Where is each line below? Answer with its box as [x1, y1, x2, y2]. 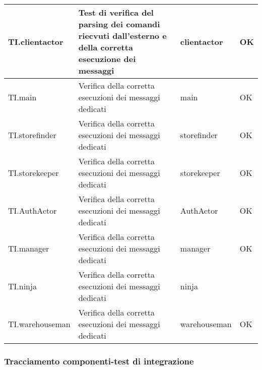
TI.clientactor [8, 35, 63, 47]
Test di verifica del [78, 7, 154, 18]
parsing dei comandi [78, 18, 160, 30]
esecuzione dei [78, 53, 136, 65]
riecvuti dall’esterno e [78, 30, 167, 41]
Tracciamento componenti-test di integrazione [4, 354, 194, 367]
